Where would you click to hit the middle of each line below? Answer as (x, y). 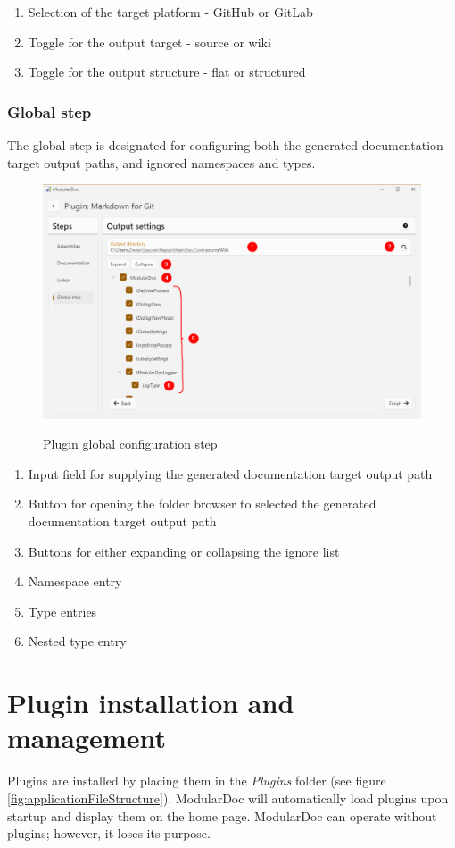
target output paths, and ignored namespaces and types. (161, 162)
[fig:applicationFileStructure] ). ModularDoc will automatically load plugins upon (228, 798)
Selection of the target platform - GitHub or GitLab (170, 12)
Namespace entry (75, 581)
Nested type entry (77, 641)
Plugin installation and (151, 703)
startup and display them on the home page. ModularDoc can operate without (222, 815)
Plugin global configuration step (130, 444)
